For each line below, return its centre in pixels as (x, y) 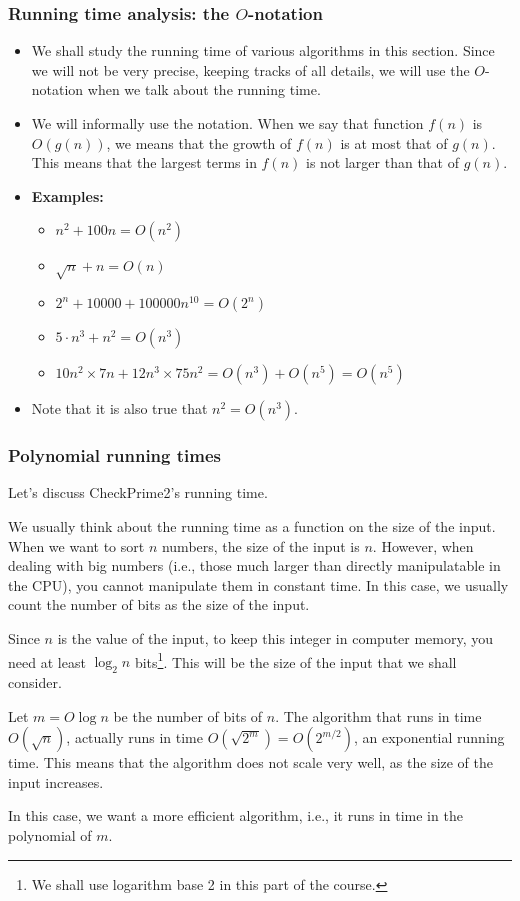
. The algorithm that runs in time (378, 715)
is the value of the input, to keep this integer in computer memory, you (275, 637)
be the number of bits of (188, 715)
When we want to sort (76, 545)
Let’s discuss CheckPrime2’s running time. (138, 492)
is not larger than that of (383, 162)
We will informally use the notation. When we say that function (227, 123)
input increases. (56, 781)
